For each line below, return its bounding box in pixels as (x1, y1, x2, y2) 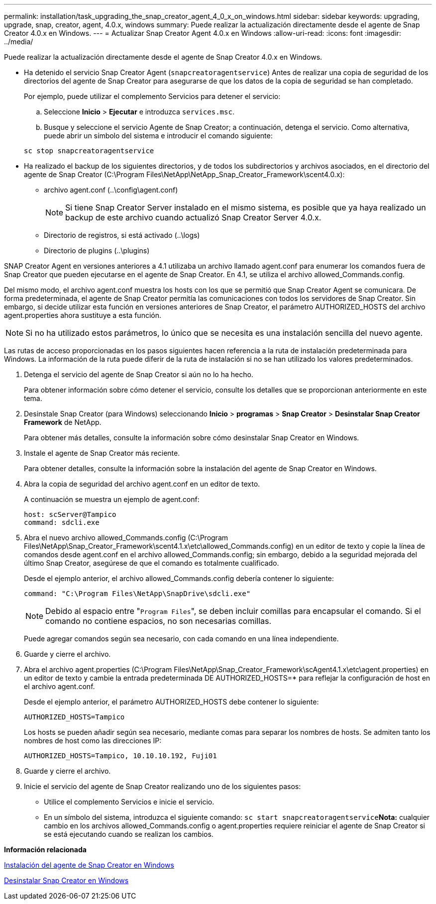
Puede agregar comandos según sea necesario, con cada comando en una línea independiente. (24, 634, 339, 643)
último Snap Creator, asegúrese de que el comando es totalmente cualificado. (24, 559, 279, 567)
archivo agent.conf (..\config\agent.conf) (44, 186, 178, 194)
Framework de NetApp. (24, 418, 102, 426)
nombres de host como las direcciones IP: (24, 736, 162, 745)
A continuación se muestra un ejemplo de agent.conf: (24, 495, 200, 503)
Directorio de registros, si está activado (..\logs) (44, 231, 200, 239)
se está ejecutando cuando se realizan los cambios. (44, 830, 214, 838)
